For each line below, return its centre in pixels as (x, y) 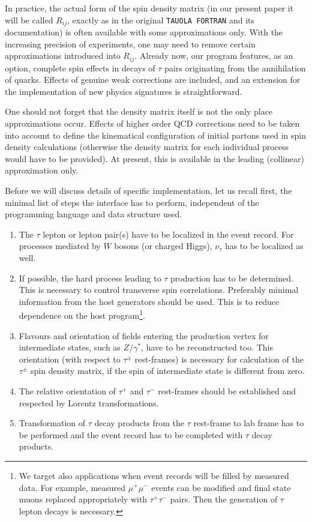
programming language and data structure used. (94, 214)
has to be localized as (264, 246)
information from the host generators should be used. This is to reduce (149, 301)
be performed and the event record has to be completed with (131, 434)
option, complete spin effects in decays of (80, 68)
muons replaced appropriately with (83, 499)
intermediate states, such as (70, 347)
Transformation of (52, 423)
